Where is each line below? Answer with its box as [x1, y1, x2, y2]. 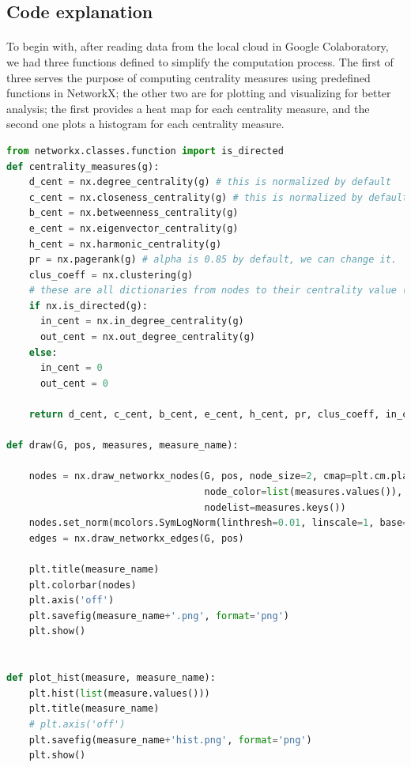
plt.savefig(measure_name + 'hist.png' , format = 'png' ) [28, 734, 312, 746]
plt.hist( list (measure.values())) [28, 687, 210, 699]
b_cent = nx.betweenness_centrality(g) [28, 207, 239, 219]
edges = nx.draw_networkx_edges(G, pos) [28, 532, 244, 544]
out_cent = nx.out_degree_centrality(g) [40, 331, 256, 343]
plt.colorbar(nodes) [28, 579, 137, 591]
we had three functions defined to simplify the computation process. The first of [6, 53, 394, 70]
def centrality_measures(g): [6, 161, 160, 172]
